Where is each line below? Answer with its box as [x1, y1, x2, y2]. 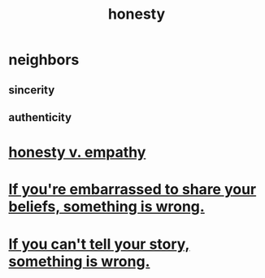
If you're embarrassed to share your [8, 180, 257, 199]
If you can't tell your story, [8, 235, 190, 253]
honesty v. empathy [8, 143, 146, 162]
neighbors [8, 50, 80, 69]
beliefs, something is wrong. [8, 198, 205, 216]
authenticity [8, 111, 72, 124]
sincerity [8, 83, 55, 97]
